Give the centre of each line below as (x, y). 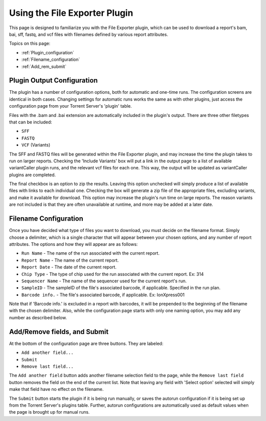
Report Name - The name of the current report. (70, 260)
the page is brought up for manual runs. (49, 412)
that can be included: (31, 122)
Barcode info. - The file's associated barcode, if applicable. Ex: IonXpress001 (103, 295)
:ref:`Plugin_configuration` (48, 52)
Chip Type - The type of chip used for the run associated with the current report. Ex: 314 (113, 274)
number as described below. (38, 317)
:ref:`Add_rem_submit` (44, 66)
